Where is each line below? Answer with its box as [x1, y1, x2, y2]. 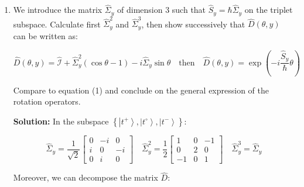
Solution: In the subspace [13, 115, 109, 127]
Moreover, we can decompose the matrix [13, 171, 158, 183]
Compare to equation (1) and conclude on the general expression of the [13, 84, 269, 96]
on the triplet [244, 4, 293, 16]
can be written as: [13, 29, 78, 41]
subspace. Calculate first [13, 18, 101, 30]
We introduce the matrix [13, 4, 103, 16]
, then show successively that [141, 18, 245, 30]
